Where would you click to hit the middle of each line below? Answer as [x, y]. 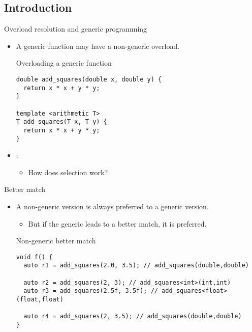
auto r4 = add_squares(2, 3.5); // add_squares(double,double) [133, 316]
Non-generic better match [56, 241]
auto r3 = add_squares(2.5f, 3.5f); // [91, 291]
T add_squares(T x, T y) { [61, 122]
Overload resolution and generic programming [76, 29]
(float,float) [40, 300]
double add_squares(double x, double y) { [89, 79]
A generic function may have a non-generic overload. [98, 46]
